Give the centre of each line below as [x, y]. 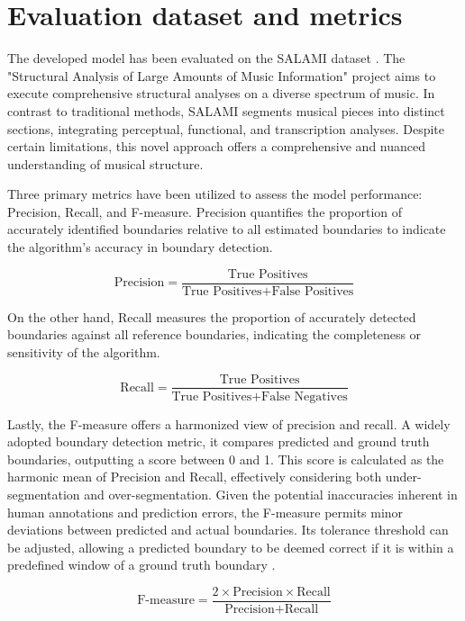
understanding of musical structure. [105, 163]
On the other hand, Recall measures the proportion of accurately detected [212, 316]
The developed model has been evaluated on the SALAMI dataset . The [206, 58]
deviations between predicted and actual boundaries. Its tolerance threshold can [228, 530]
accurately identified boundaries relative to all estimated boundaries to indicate [227, 229]
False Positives [313, 291]
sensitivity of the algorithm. [84, 351]
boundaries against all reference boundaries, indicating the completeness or [214, 334]
